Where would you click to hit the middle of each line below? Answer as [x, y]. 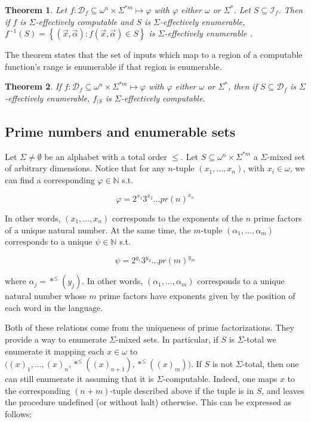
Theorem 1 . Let [36, 10]
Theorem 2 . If [33, 86]
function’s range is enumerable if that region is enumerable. [113, 66]
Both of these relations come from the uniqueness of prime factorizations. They [150, 327]
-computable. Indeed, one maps [220, 379]
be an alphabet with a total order [106, 156]
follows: [19, 413]
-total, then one [270, 364]
